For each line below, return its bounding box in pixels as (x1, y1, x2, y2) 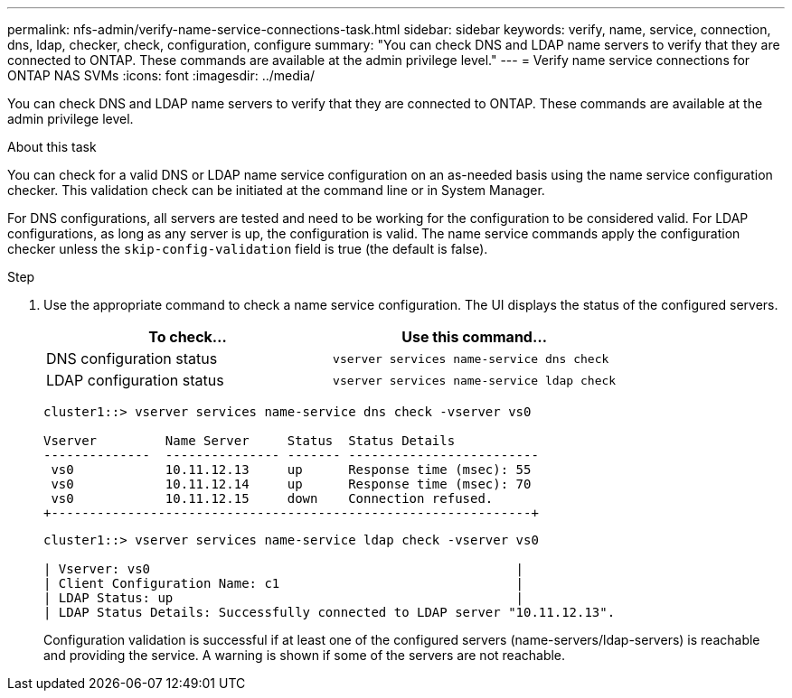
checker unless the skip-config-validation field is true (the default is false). (7, 241, 488, 256)
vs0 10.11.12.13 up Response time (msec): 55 (51, 462, 532, 477)
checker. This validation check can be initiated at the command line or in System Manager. (7, 182, 545, 198)
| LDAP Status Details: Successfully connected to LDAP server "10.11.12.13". (43, 605, 616, 619)
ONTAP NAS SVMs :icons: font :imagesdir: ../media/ (7, 68, 316, 83)
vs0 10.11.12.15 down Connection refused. (51, 491, 494, 506)
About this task (7, 139, 97, 154)
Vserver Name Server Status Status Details (43, 433, 456, 448)
